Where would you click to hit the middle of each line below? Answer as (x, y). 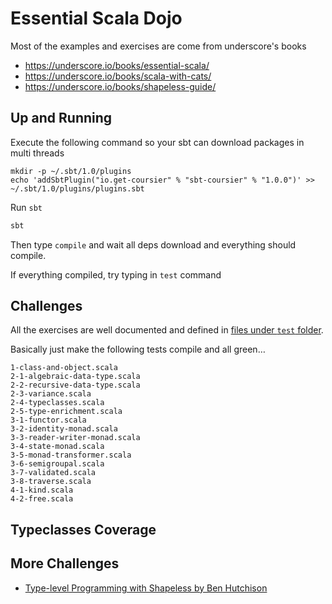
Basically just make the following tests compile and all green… (138, 349)
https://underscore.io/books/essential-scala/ (117, 65)
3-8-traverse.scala (51, 482)
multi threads (37, 153)
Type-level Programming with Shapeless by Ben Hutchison (146, 588)
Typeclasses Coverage (83, 529)
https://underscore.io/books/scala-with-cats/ (118, 76)
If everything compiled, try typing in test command (116, 274)
